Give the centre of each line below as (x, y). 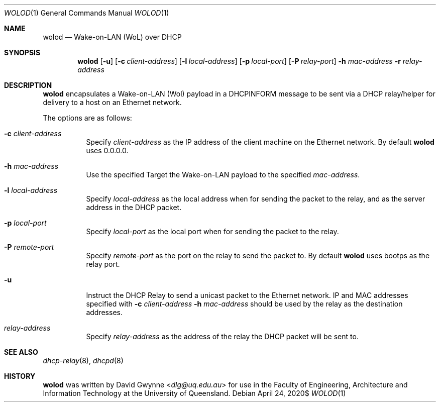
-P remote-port (29, 247)
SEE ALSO (21, 352)
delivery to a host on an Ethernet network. (112, 102)
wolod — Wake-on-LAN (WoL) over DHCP (112, 37)
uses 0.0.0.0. (107, 150)
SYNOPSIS (22, 53)
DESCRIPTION (28, 85)
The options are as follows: (87, 118)
